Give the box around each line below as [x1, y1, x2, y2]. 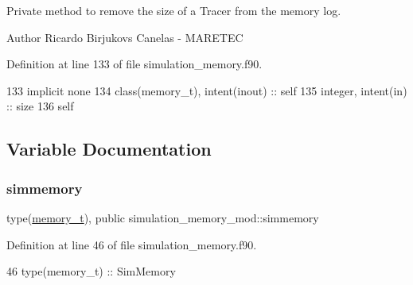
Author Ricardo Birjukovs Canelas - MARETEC [6, 29, 244, 45]
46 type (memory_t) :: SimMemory [6, 263, 176, 279]
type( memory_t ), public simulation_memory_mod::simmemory [6, 209, 319, 225]
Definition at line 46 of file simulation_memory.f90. [6, 236, 257, 252]
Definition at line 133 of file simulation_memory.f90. [6, 56, 263, 72]
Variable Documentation [6, 137, 212, 161]
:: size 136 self [6, 98, 74, 114]
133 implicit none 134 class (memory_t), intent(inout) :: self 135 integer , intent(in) [6, 82, 407, 98]
